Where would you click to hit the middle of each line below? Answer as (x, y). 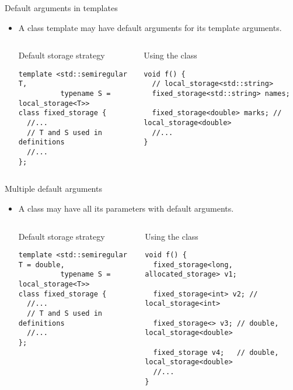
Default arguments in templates (61, 8)
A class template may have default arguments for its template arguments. (150, 27)
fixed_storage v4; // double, (216, 352)
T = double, (41, 265)
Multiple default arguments (53, 189)
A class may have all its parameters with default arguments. (126, 208)
